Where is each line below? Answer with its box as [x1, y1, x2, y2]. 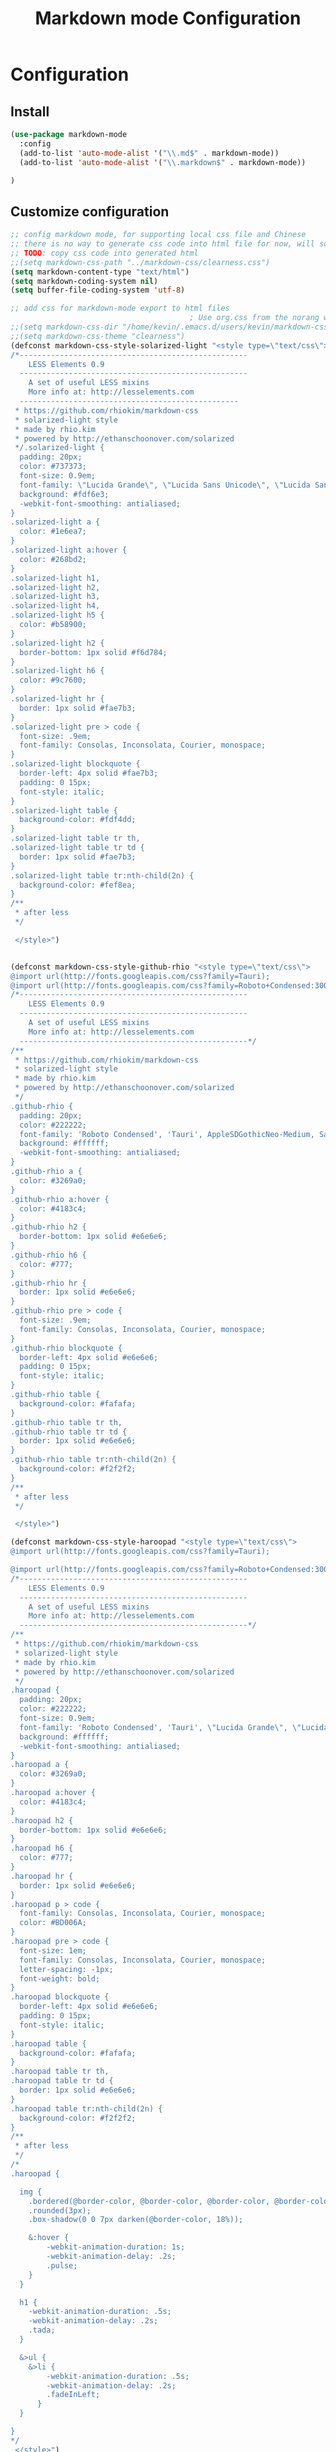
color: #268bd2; [19, 554, 87, 564]
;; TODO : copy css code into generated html [10, 248, 199, 258]
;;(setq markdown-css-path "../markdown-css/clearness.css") [10, 257, 271, 267]
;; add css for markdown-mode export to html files [10, 303, 230, 314]
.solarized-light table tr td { [10, 843, 145, 853]
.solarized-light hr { [10, 694, 105, 704]
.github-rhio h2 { [10, 1222, 87, 1232]
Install [10, 103, 50, 120]
